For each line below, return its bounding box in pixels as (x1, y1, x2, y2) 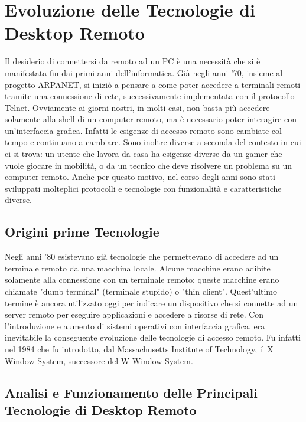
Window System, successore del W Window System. (5, 354, 193, 367)
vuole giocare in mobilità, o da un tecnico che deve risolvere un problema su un (5, 159, 292, 171)
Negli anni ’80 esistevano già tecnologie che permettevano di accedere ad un (5, 250, 279, 263)
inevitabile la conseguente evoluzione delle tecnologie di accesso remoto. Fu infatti (5, 331, 301, 344)
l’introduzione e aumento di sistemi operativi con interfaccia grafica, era (5, 319, 265, 332)
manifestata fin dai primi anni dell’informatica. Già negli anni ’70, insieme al (5, 66, 283, 78)
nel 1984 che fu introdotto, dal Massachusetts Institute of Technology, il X (5, 342, 274, 355)
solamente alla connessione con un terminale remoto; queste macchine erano (5, 273, 279, 286)
